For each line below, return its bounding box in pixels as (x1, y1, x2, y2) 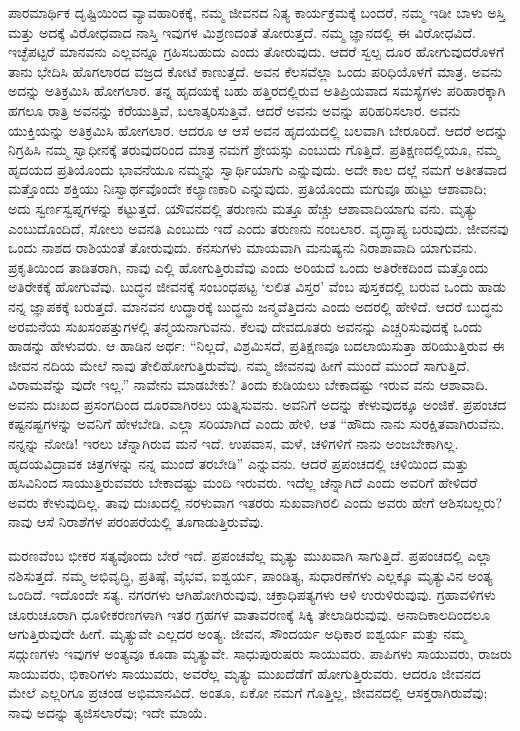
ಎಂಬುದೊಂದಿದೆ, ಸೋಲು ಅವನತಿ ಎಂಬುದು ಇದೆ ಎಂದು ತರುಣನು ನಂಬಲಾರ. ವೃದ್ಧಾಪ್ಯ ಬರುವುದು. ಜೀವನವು (8, 217, 509, 238)
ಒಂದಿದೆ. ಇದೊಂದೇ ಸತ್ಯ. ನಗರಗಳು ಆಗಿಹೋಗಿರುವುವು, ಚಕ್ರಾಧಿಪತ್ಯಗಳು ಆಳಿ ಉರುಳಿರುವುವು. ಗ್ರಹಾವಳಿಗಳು (8, 584, 496, 605)
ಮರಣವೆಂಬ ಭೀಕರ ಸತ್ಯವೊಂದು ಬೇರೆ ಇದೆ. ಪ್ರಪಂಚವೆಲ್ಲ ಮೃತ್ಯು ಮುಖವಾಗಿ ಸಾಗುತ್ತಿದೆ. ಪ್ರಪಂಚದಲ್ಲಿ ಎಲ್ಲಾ (8, 545, 493, 566)
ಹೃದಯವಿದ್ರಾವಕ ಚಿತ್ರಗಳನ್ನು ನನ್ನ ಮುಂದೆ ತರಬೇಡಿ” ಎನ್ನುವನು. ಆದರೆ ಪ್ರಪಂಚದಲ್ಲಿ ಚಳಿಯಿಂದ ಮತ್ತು (8, 452, 469, 473)
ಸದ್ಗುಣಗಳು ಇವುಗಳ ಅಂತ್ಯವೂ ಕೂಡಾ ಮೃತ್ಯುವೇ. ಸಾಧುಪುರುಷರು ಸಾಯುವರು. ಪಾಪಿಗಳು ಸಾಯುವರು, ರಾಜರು (8, 643, 512, 663)
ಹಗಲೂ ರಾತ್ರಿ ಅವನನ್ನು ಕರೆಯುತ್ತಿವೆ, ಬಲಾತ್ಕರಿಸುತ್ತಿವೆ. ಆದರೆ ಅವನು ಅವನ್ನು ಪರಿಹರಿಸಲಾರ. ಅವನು (8, 99, 461, 120)
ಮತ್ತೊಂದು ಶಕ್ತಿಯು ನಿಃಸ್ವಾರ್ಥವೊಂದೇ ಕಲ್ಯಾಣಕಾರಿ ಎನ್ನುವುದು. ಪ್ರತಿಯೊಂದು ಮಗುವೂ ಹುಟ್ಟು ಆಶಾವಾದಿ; (8, 178, 487, 199)
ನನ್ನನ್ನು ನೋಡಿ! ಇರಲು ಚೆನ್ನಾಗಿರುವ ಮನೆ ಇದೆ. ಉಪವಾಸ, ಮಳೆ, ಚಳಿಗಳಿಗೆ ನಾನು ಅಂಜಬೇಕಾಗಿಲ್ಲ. (8, 433, 459, 454)
